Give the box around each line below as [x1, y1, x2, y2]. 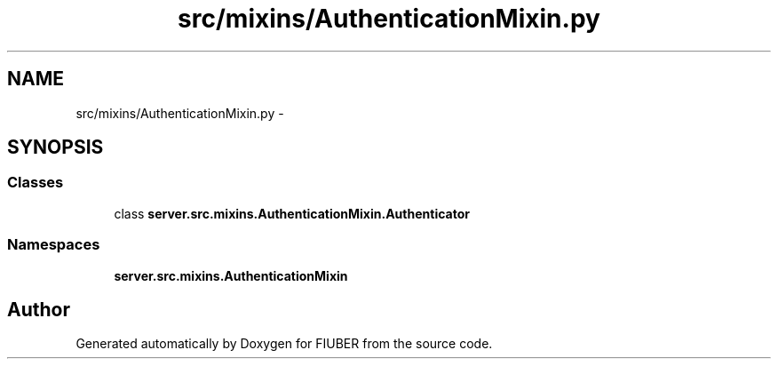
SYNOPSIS [7, 136, 104, 159]
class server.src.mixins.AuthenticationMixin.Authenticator [114, 205, 470, 221]
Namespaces [7, 235, 100, 254]
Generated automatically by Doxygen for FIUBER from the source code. [75, 336, 493, 352]
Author [7, 298, 70, 321]
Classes [7, 173, 64, 192]
